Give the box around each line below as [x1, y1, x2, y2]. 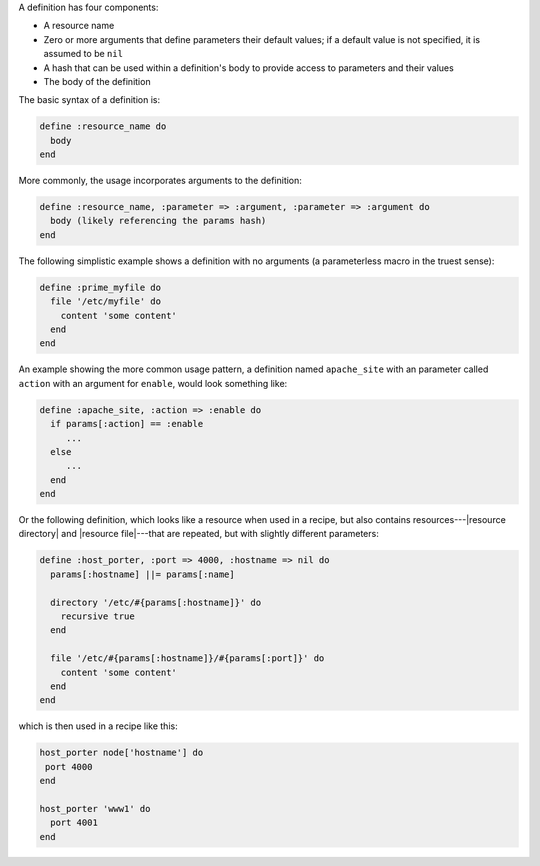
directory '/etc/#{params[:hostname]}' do [50, 596, 262, 608]
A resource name [43, 20, 115, 32]
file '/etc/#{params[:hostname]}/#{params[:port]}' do [50, 653, 325, 664]
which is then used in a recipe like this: [18, 720, 179, 732]
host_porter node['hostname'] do [39, 747, 204, 759]
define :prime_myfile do [39, 281, 162, 293]
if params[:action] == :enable [50, 418, 204, 430]
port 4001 [50, 817, 99, 829]
